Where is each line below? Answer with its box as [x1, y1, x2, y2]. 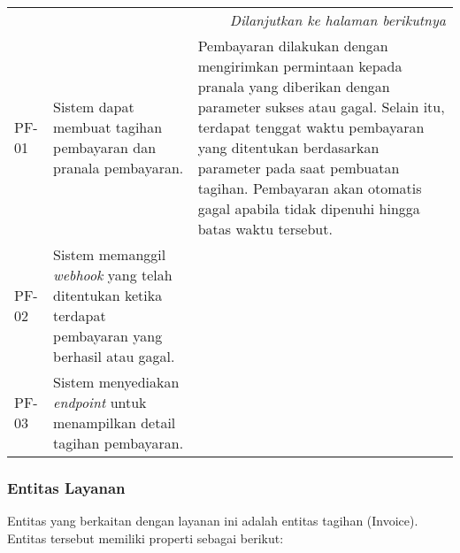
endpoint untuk [53, 392, 147, 412]
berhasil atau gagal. [53, 346, 175, 366]
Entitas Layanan [7, 476, 126, 498]
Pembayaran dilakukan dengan [197, 35, 388, 56]
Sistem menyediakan [53, 372, 180, 392]
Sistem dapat [53, 96, 134, 117]
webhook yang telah [53, 265, 172, 285]
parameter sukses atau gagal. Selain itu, [197, 96, 445, 117]
